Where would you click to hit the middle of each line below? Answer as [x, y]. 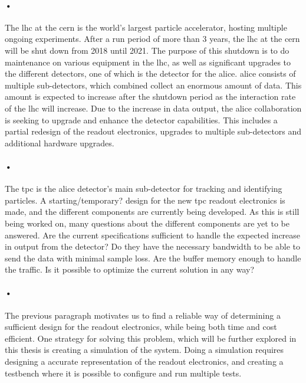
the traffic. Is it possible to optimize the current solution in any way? [130, 269]
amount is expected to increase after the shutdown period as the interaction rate [150, 96]
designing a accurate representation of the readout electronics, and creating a [144, 361]
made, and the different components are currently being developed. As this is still [152, 212]
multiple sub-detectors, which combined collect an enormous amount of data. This [153, 85]
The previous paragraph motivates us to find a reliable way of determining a [143, 315]
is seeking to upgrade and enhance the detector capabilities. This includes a [141, 120]
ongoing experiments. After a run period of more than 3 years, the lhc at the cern [152, 39]
